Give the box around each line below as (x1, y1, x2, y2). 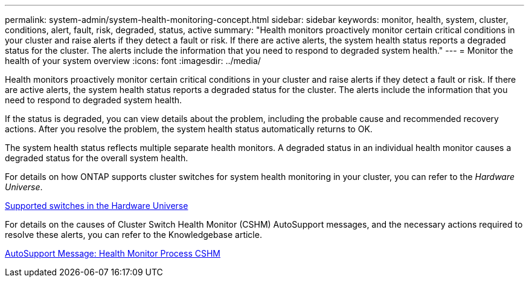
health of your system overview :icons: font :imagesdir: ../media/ (5, 56, 261, 66)
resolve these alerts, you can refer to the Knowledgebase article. (5, 229, 262, 240)
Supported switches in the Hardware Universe (5, 200, 188, 211)
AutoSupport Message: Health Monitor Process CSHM (5, 248, 220, 258)
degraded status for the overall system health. (5, 153, 188, 163)
